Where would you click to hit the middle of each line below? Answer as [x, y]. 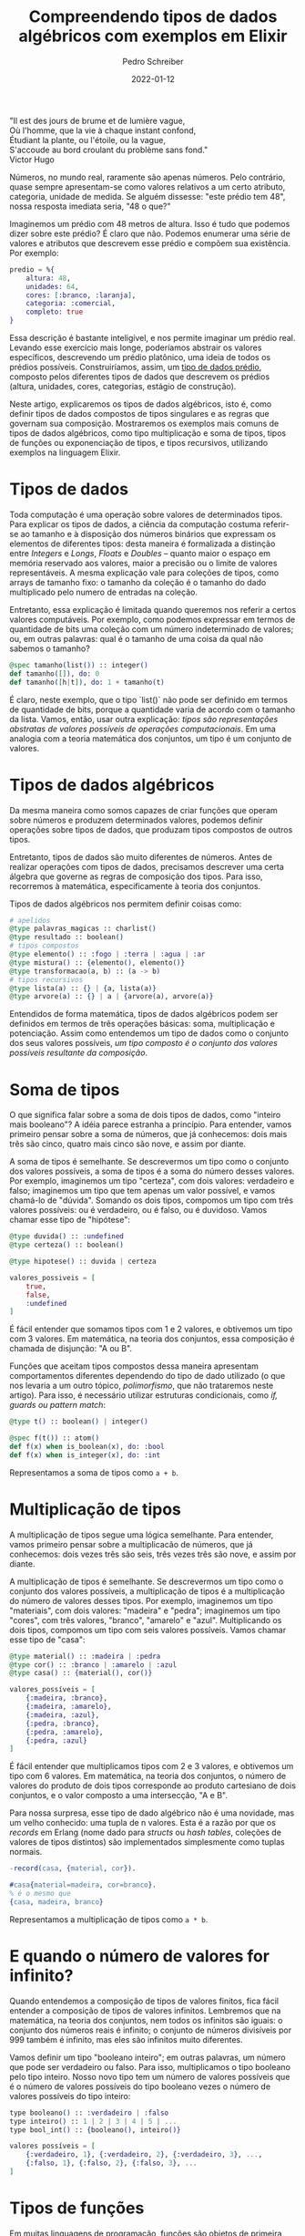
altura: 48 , [48, 278]
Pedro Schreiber [153, 61]
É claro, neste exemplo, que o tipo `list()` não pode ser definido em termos [149, 699]
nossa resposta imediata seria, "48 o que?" [90, 206]
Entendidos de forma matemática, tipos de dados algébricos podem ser [144, 1014]
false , [38, 1295]
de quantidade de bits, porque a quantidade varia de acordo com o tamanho [152, 709]
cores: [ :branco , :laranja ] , [81, 295]
